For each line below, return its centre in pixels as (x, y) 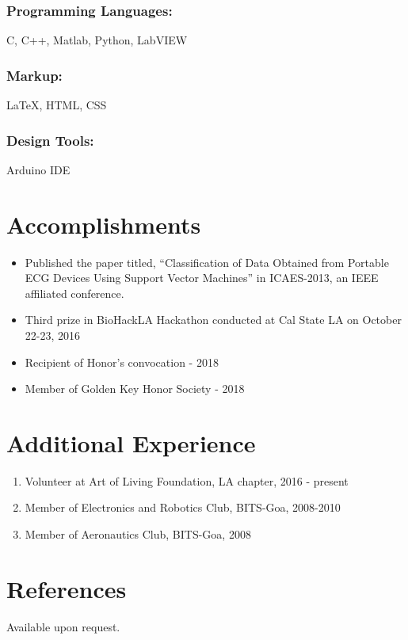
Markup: (34, 75)
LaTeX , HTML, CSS (57, 105)
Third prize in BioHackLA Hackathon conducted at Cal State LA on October (213, 320)
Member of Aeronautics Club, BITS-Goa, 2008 (138, 534)
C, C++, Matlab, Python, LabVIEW (97, 40)
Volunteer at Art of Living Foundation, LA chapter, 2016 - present (187, 480)
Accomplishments (104, 224)
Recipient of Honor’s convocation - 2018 (122, 362)
